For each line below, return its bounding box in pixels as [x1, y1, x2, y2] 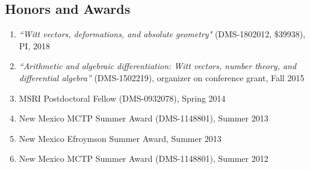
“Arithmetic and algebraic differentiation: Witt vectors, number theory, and [19, 60, 297, 72]
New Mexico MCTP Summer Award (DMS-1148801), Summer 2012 [19, 152, 268, 165]
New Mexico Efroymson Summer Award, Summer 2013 [19, 132, 222, 144]
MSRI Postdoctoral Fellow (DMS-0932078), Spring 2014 [19, 91, 226, 104]
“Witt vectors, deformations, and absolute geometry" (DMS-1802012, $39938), [19, 28, 306, 40]
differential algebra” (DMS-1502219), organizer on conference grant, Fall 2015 [19, 71, 305, 84]
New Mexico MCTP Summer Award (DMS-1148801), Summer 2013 [19, 112, 268, 124]
